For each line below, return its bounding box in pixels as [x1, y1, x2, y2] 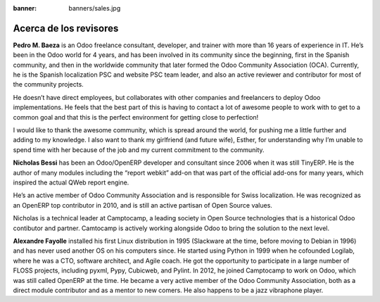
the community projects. [13, 80, 84, 89]
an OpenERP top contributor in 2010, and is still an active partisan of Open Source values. [13, 201, 272, 209]
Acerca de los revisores [13, 22, 119, 34]
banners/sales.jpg [68, 4, 121, 12]
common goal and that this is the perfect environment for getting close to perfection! [13, 113, 259, 121]
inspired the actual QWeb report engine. [13, 178, 129, 187]
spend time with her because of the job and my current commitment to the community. [13, 145, 265, 154]
